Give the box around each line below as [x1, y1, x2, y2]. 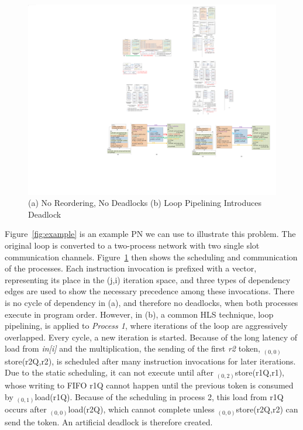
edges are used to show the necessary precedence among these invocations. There [5, 285, 295, 297]
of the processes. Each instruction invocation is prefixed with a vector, [5, 262, 257, 274]
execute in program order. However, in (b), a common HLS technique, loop [5, 308, 274, 320]
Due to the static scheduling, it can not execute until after [5, 366, 214, 379]
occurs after [5, 403, 47, 415]
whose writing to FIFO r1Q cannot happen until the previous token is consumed [5, 379, 294, 391]
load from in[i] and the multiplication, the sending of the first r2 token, [5, 342, 261, 355]
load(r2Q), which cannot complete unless [68, 403, 215, 415]
